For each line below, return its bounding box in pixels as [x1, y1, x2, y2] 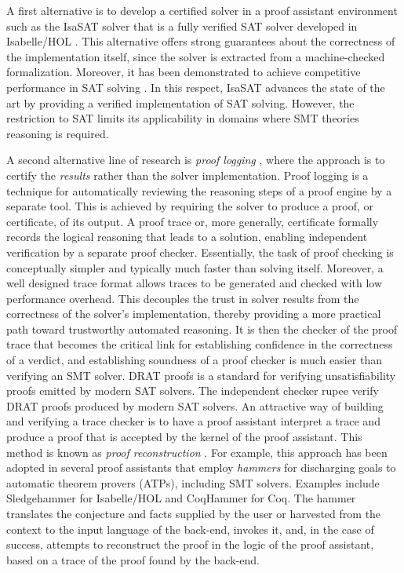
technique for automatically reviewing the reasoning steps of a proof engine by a [6, 182, 392, 199]
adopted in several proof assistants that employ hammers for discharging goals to [6, 459, 396, 476]
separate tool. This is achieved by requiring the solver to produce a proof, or [6, 198, 374, 214]
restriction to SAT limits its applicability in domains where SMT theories [6, 110, 359, 126]
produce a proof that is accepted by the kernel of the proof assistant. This [6, 429, 362, 445]
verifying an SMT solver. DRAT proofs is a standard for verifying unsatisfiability [6, 367, 396, 383]
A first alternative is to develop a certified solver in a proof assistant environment [6, 2, 398, 18]
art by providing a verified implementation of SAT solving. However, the [6, 94, 355, 111]
